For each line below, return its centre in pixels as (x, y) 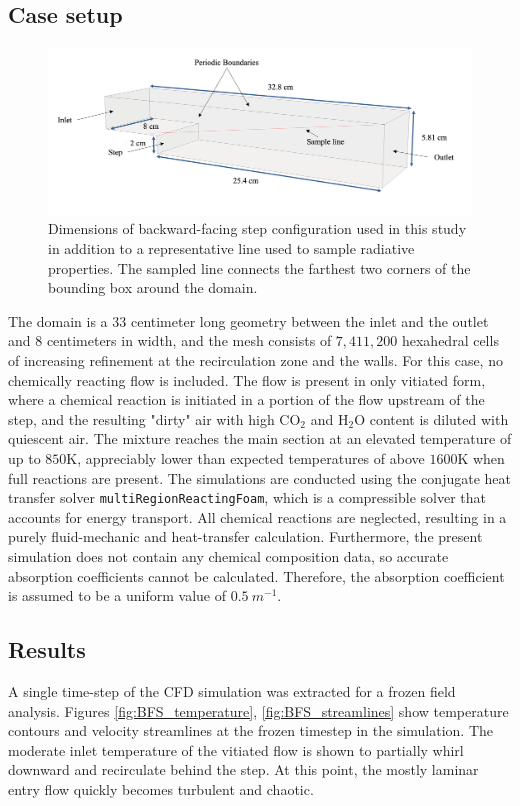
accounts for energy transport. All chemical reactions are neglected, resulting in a (257, 516)
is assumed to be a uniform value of (117, 595)
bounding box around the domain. (153, 287)
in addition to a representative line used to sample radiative (231, 248)
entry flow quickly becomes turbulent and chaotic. (161, 789)
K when (481, 458)
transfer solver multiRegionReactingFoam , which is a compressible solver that (247, 497)
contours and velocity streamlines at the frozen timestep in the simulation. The (251, 730)
